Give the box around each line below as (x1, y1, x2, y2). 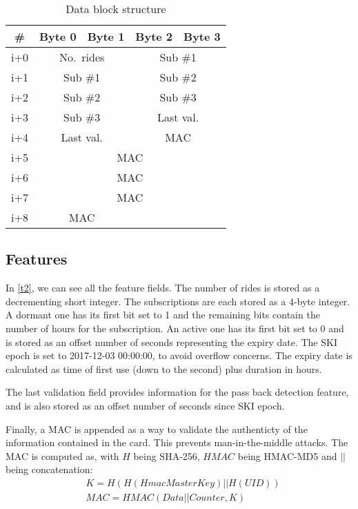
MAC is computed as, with (6, 448, 119, 463)
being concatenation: (6, 462, 93, 477)
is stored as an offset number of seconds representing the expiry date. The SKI (6, 334, 337, 349)
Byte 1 (87, 28, 125, 44)
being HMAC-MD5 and (237, 448, 337, 463)
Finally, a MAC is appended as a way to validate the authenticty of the (6, 421, 308, 436)
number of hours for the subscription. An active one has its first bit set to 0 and (6, 320, 344, 335)
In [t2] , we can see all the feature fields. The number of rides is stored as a (6, 280, 320, 295)
